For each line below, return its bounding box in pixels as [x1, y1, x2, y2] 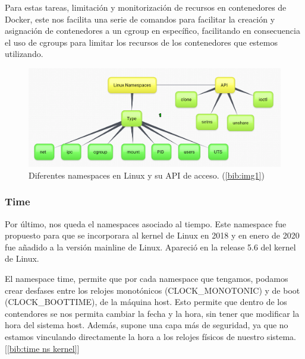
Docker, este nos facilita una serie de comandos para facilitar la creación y [5, 12, 275, 25]
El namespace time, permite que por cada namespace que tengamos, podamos [5, 272, 288, 284]
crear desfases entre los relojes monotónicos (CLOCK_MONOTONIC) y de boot [5, 284, 300, 296]
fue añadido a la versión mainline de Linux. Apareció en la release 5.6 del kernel [5, 240, 296, 253]
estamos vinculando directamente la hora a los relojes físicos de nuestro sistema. [5, 330, 297, 342]
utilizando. [5, 47, 43, 60]
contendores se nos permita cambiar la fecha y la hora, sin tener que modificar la [5, 307, 300, 319]
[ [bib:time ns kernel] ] [5, 342, 80, 354]
